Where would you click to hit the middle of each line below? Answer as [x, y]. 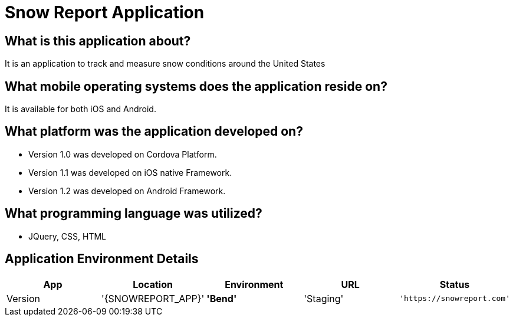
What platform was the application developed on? [154, 132]
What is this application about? [98, 41]
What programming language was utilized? [134, 214]
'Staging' [324, 298]
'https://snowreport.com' [455, 299]
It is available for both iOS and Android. [80, 109]
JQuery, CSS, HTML [68, 236]
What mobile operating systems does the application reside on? [196, 86]
